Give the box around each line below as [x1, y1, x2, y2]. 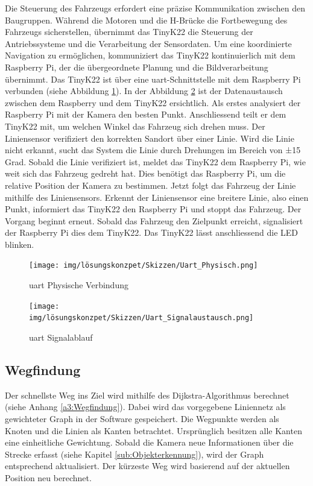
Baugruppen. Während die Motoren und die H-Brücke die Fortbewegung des [5, 13, 288, 26]
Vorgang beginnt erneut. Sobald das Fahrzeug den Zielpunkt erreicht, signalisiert [5, 214, 303, 227]
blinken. [5, 238, 34, 250]
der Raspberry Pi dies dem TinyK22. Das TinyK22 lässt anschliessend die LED [5, 226, 299, 239]
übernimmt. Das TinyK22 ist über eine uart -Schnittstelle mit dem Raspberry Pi [5, 72, 301, 85]
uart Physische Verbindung [29, 279, 128, 291]
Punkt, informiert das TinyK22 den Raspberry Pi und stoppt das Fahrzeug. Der [5, 203, 302, 215]
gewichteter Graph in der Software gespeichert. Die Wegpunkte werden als [5, 412, 279, 425]
